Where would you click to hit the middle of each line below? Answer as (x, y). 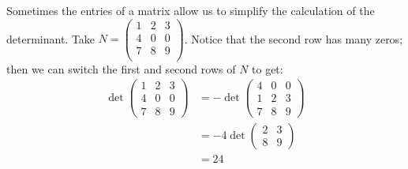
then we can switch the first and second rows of (121, 68)
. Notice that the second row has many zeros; (294, 38)
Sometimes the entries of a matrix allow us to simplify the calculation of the (191, 10)
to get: (268, 68)
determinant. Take (51, 38)
